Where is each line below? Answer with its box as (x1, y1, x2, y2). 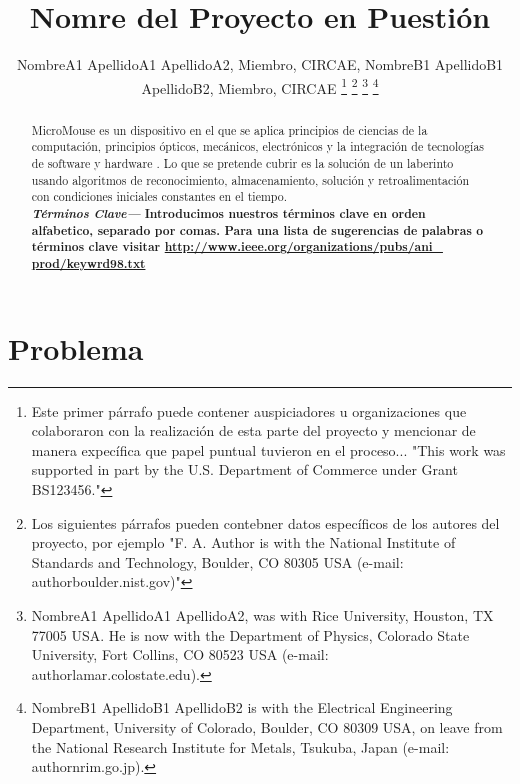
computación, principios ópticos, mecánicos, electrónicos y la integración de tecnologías (31, 138, 485, 155)
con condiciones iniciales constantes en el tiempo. (31, 188, 288, 205)
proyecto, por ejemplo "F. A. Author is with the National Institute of (31, 532, 456, 553)
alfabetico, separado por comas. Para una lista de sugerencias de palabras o (31, 221, 484, 239)
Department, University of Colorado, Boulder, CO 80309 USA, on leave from (31, 716, 503, 737)
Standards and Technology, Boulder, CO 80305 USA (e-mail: (31, 551, 404, 572)
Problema (8, 327, 144, 368)
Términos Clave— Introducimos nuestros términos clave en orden (31, 204, 426, 223)
